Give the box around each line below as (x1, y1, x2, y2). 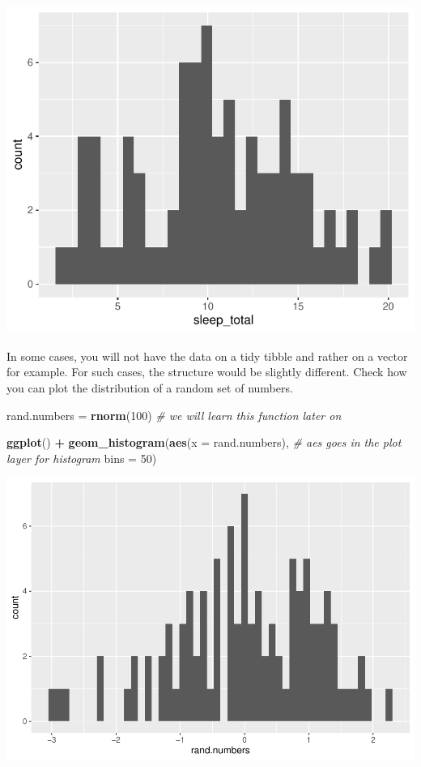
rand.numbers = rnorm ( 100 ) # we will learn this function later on (6, 406, 342, 423)
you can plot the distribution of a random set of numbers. (6, 379, 293, 396)
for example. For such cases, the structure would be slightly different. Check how (6, 363, 407, 380)
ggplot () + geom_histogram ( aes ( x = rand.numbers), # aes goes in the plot (6, 434, 402, 451)
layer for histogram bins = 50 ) (6, 449, 157, 466)
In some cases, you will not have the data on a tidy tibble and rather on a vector (6, 347, 408, 364)
